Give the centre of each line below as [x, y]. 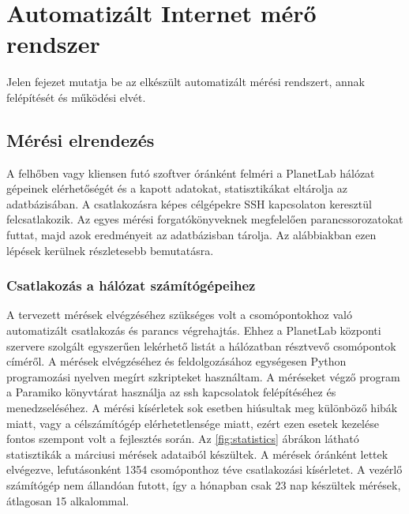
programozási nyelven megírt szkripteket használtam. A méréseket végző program [203, 376]
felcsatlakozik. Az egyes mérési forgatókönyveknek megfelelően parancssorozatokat [205, 219]
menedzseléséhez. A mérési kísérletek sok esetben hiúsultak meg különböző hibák [202, 408]
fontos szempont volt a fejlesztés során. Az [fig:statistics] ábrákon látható [183, 439]
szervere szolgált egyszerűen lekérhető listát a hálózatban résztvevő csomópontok [201, 345]
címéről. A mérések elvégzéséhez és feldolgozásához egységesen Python [176, 361]
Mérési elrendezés [81, 139]
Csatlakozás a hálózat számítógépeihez [131, 285]
